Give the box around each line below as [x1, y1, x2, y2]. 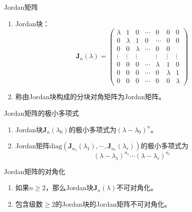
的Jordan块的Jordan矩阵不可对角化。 [55, 198, 171, 209]
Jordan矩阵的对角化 [4, 166, 66, 176]
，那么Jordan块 [45, 182, 94, 193]
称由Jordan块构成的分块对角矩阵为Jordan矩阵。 [15, 91, 166, 102]
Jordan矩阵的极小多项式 [4, 108, 79, 118]
